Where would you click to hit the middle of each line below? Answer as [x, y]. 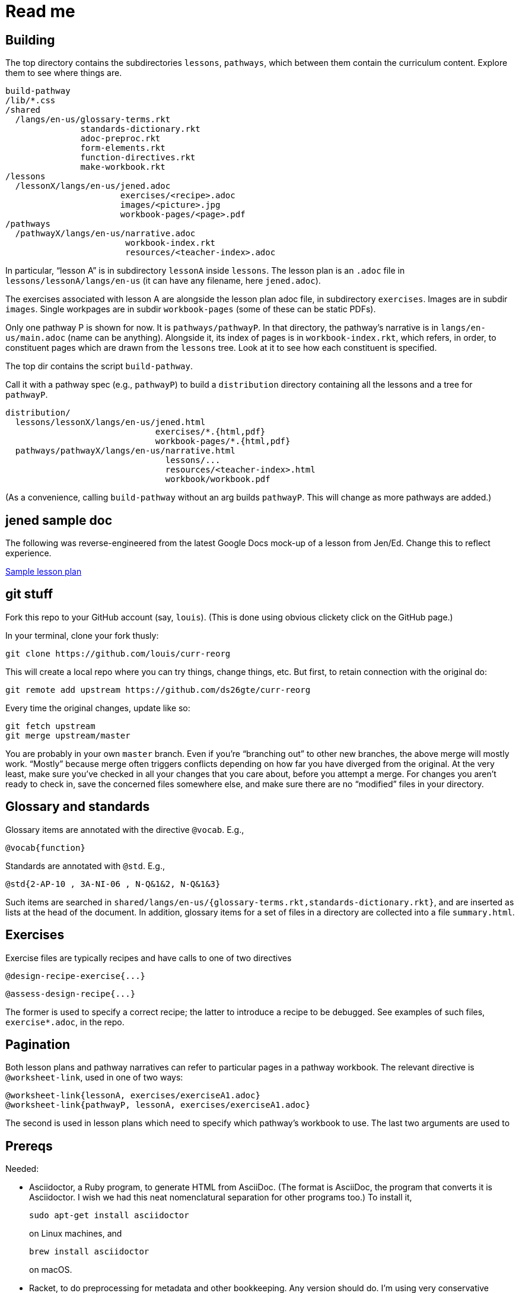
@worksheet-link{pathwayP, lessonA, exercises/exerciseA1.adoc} [158, 1105]
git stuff [29, 594]
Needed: [22, 1169]
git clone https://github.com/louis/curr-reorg [118, 653]
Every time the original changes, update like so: [98, 708]
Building [30, 40]
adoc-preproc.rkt [120, 139]
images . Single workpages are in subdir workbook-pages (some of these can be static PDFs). [191, 309]
